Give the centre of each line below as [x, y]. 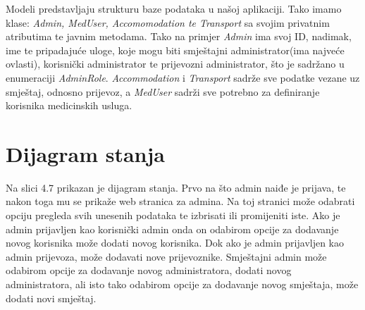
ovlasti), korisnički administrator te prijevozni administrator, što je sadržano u [175, 64]
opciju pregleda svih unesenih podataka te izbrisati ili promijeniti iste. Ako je [173, 215]
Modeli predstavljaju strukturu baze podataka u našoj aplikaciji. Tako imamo [174, 8]
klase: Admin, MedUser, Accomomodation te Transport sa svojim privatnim [168, 22]
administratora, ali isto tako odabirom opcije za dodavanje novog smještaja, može [182, 284]
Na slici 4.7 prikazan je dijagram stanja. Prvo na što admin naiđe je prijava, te [176, 187]
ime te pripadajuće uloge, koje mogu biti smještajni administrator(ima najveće [175, 50]
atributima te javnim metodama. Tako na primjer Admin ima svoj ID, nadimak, [179, 36]
